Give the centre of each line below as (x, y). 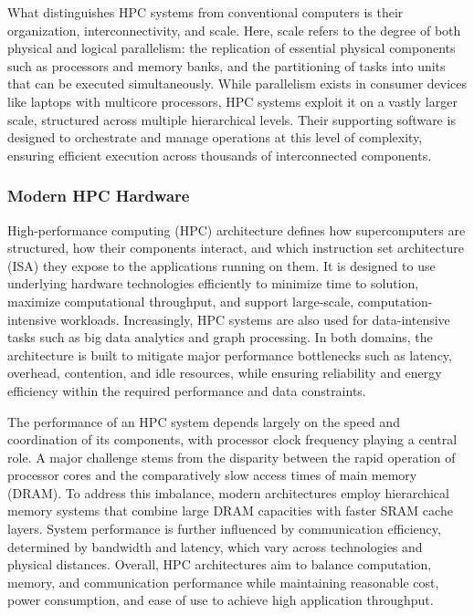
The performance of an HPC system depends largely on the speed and (204, 421)
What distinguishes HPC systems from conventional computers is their (205, 12)
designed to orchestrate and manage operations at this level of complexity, (215, 137)
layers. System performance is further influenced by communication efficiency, (224, 529)
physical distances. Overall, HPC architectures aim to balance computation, (220, 564)
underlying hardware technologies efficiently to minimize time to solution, (213, 283)
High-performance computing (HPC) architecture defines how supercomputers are (237, 229)
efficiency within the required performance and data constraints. (187, 390)
